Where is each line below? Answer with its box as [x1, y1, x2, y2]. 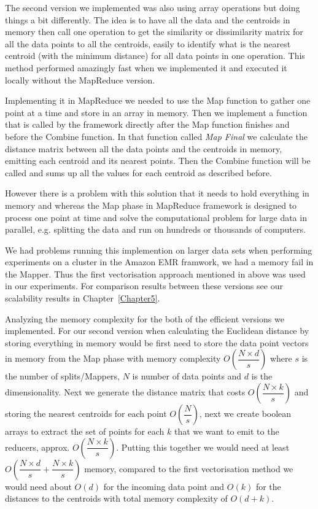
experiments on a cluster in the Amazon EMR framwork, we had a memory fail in [5, 255, 314, 268]
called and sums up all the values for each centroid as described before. [5, 166, 272, 179]
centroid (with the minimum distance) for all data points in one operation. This [5, 49, 305, 62]
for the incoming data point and [103, 480, 225, 492]
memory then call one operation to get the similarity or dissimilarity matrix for [5, 25, 303, 38]
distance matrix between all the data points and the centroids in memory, [5, 142, 282, 155]
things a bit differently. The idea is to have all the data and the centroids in [5, 13, 290, 26]
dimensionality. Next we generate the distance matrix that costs [5, 386, 246, 398]
